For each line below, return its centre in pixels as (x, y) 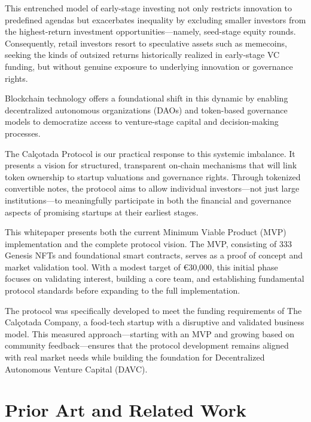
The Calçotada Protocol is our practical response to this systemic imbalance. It (150, 153)
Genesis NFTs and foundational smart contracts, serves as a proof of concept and (154, 255)
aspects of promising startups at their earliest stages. (102, 212)
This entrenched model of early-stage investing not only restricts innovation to (149, 8)
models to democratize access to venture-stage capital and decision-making (142, 121)
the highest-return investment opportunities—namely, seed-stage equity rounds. (150, 31)
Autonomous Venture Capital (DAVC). (76, 369)
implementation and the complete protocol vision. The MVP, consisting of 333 (148, 243)
